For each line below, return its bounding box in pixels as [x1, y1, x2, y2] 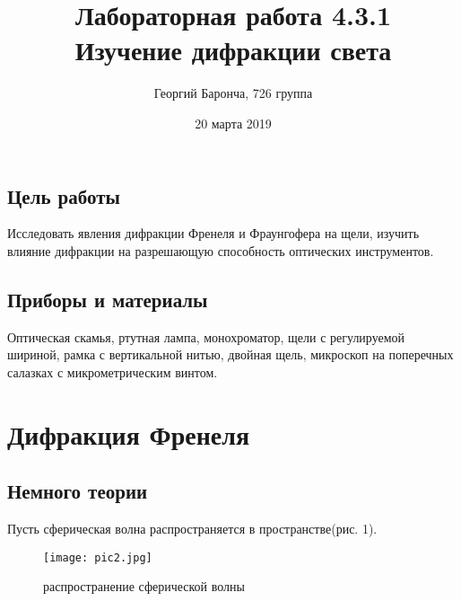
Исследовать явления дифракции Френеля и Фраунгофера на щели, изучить [7, 224, 420, 243]
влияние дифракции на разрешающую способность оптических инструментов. [7, 241, 434, 260]
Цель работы [7, 181, 120, 209]
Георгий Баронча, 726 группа [153, 84, 313, 102]
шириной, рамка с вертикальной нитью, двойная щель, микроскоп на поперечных [7, 345, 454, 364]
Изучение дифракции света [74, 31, 392, 68]
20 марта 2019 [195, 113, 272, 132]
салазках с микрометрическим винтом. [7, 362, 218, 381]
